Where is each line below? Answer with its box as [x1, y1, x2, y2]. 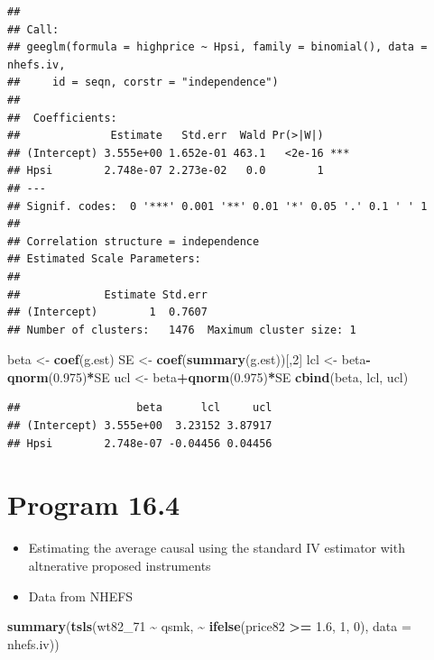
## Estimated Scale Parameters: [7, 252, 201, 266]
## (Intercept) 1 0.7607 [7, 306, 208, 319]
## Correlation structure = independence [7, 234, 260, 248]
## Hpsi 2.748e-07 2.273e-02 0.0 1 [7, 164, 324, 178]
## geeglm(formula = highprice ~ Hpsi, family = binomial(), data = [7, 41, 428, 54]
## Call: [7, 23, 60, 36]
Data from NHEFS [28, 586, 134, 605]
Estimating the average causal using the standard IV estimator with [28, 538, 405, 557]
